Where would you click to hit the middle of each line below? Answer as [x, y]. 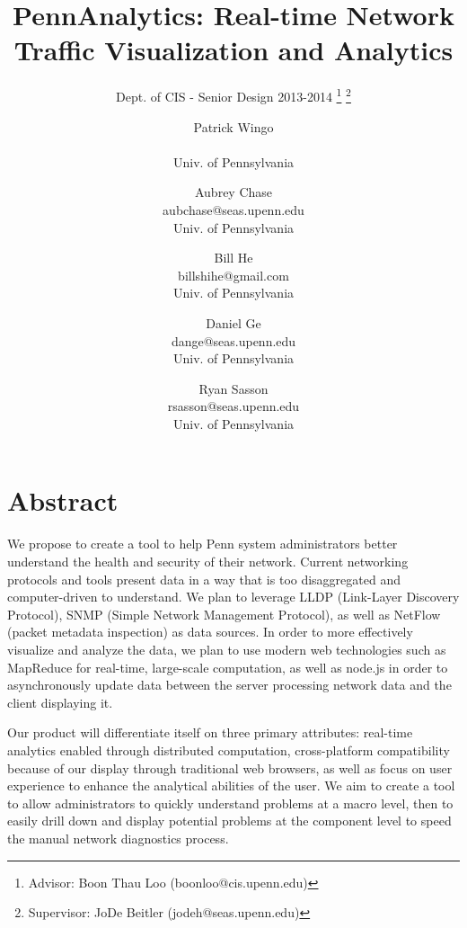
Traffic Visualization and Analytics [233, 50]
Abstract [63, 500]
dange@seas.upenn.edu [233, 340]
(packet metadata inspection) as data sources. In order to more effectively [210, 632]
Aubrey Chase [233, 192]
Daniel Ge [233, 322]
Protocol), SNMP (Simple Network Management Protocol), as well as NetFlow [224, 614]
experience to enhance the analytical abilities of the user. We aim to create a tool [231, 785]
